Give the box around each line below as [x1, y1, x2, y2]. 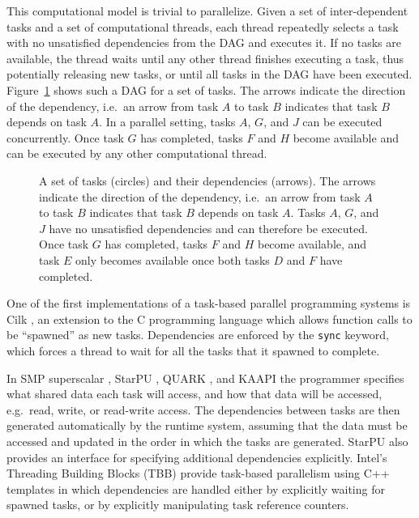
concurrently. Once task [6, 129, 124, 146]
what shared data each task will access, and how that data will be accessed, [6, 385, 383, 402]
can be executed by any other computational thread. [6, 145, 267, 162]
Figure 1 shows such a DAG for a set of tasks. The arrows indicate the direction [6, 81, 406, 98]
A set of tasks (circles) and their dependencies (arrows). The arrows [39, 172, 376, 189]
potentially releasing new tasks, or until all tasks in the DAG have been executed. [6, 66, 413, 83]
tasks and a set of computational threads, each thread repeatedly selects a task [6, 18, 399, 35]
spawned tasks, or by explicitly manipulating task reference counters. [6, 496, 349, 513]
